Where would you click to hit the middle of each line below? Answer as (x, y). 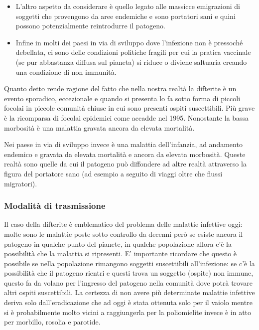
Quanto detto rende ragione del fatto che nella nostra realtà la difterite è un (120, 88)
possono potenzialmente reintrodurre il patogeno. (90, 26)
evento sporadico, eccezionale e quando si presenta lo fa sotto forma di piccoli (122, 98)
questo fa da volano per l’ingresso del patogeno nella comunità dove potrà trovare (128, 282)
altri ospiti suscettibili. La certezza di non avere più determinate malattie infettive (129, 292)
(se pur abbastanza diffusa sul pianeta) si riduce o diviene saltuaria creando (131, 62)
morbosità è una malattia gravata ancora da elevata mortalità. (99, 127)
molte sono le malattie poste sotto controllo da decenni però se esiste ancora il (124, 234)
